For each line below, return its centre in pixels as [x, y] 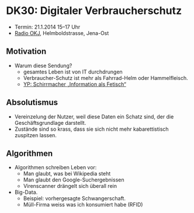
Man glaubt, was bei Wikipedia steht [67, 174]
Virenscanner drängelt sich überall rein [70, 186]
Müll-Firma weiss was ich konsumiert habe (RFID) [83, 205]
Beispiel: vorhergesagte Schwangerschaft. [74, 198]
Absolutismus [32, 102]
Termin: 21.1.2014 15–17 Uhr [47, 27]
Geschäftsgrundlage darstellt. [50, 123]
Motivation [26, 52]
